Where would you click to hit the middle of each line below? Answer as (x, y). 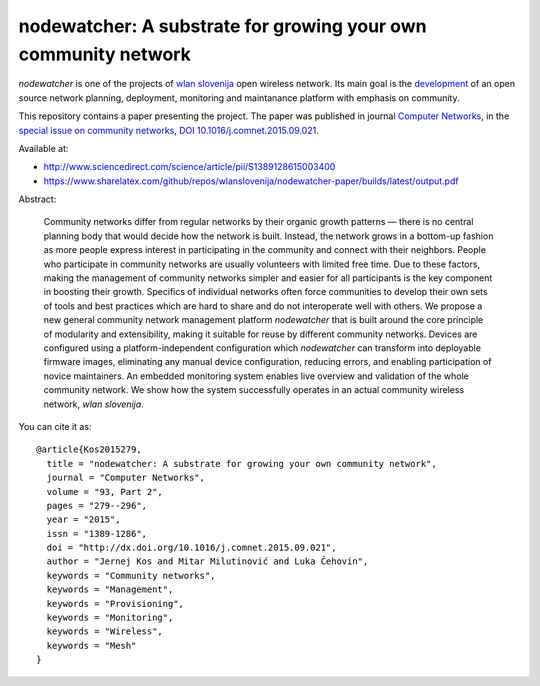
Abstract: (37, 199)
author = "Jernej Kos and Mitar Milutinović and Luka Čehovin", (207, 561)
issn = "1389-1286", (97, 533)
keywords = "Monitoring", (110, 618)
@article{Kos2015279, (89, 449)
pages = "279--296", (97, 505)
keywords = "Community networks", (131, 575)
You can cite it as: (55, 426)
